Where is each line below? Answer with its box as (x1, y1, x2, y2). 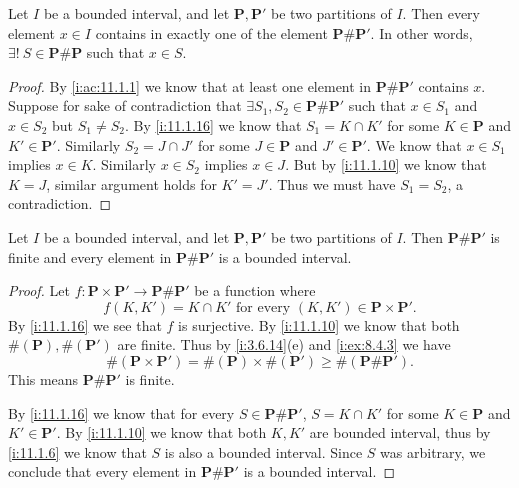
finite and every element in (8, 246, 172, 267)
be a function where (194, 280, 316, 301)
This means (8, 368, 79, 389)
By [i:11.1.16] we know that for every (8, 402, 235, 423)
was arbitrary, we (380, 441, 486, 462)
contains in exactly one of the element (95, 22, 328, 43)
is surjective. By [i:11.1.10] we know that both (178, 314, 460, 335)
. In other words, (370, 22, 473, 43)
